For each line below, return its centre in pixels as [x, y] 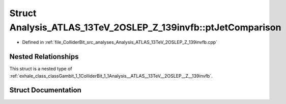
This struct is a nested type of [41, 69]
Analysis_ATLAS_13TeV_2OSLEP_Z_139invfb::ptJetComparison [145, 27]
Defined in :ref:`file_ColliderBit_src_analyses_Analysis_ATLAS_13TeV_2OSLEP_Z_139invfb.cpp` [120, 42]
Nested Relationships [44, 57]
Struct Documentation [45, 90]
